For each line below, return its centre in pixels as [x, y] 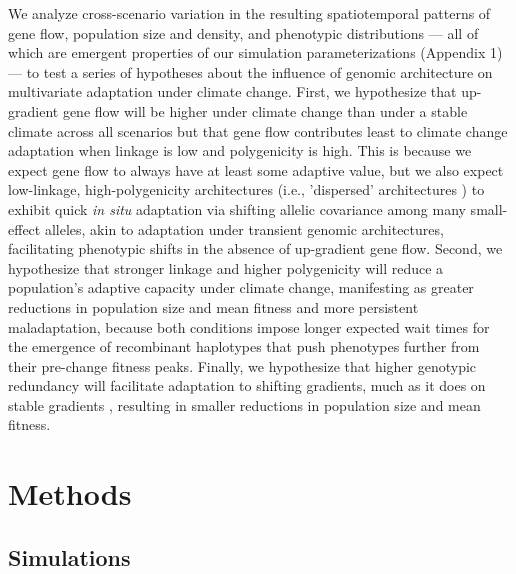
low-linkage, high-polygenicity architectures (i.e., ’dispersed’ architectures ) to [246, 189]
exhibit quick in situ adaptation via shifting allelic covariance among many [237, 208]
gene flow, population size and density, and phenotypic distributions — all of [243, 32]
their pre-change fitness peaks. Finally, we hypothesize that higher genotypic [242, 365]
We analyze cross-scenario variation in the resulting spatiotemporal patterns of [249, 13]
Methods [70, 493]
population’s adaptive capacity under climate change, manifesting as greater [241, 287]
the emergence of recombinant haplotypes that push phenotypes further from [244, 346]
